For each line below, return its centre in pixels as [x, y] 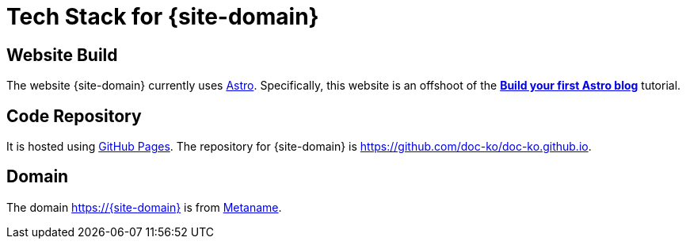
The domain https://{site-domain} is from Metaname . [144, 207]
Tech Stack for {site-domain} [163, 17]
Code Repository [74, 116]
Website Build [62, 55]
